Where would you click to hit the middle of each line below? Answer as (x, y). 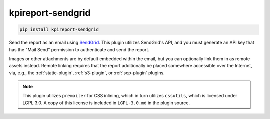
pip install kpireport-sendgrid (59, 30)
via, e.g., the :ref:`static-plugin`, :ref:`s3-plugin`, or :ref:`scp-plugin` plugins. (87, 73)
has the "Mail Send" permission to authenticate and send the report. (79, 49)
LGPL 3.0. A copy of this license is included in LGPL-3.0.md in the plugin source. (106, 103)
